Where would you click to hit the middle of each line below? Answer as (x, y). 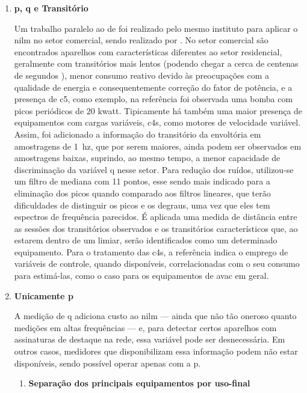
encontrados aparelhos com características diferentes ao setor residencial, (148, 51)
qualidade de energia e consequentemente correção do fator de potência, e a (153, 87)
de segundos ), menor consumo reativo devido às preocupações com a (141, 75)
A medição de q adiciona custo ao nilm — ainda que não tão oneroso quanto (155, 316)
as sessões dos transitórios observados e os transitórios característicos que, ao (156, 228)
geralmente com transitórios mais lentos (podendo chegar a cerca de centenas (156, 63)
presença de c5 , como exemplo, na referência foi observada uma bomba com (153, 99)
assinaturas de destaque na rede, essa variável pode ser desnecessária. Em (150, 339)
